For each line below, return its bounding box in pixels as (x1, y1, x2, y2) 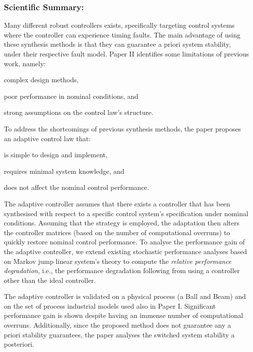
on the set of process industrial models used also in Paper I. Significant (4, 300, 216, 311)
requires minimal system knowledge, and (4, 166, 125, 176)
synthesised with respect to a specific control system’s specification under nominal (4, 208, 249, 218)
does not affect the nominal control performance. (4, 182, 149, 192)
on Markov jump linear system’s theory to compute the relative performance (4, 256, 232, 266)
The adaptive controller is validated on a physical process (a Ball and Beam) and (4, 291, 246, 301)
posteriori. (4, 339, 35, 349)
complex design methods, (4, 74, 79, 85)
